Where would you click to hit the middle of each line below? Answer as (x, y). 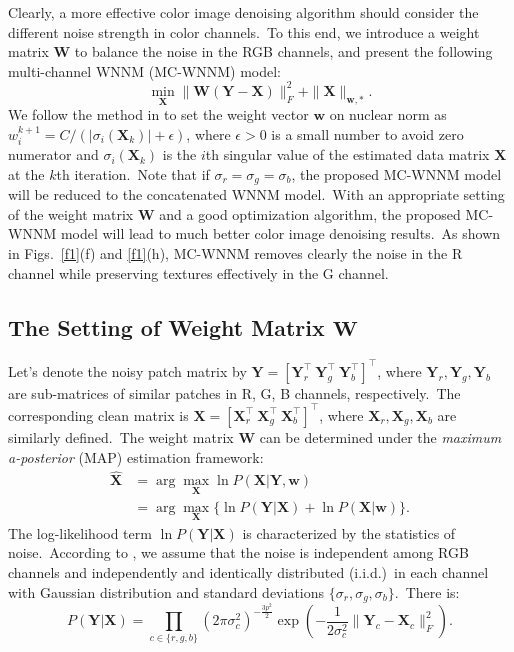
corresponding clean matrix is (98, 414)
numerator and (53, 154)
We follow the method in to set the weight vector (158, 114)
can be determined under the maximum (380, 436)
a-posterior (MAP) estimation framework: (136, 456)
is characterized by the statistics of (349, 532)
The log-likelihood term (80, 532)
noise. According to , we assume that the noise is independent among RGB (238, 552)
